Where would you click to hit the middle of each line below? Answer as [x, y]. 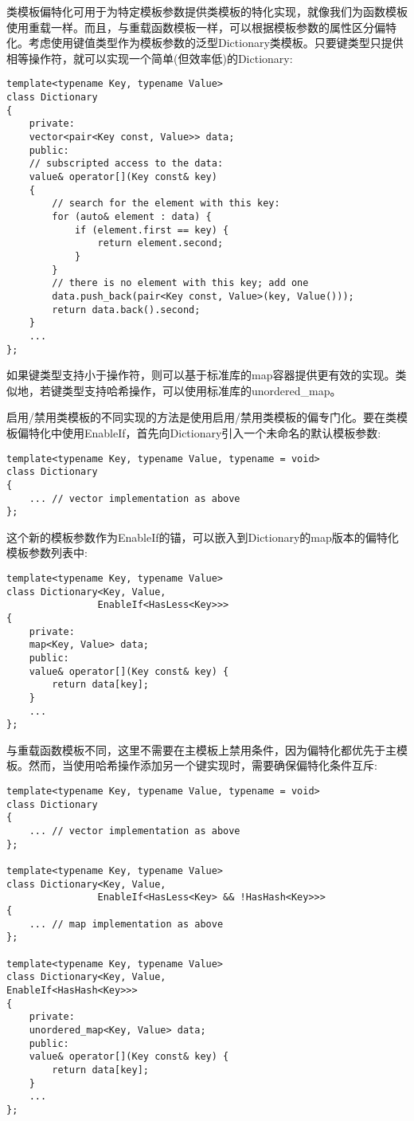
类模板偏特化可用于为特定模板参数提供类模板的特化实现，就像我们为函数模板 [207, 11]
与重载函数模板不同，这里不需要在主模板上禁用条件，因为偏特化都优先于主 [201, 749]
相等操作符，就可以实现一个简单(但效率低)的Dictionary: [150, 58]
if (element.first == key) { [152, 230]
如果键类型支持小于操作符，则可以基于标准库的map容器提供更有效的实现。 [201, 375]
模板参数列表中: [47, 553]
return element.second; [160, 243]
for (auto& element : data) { [132, 216]
